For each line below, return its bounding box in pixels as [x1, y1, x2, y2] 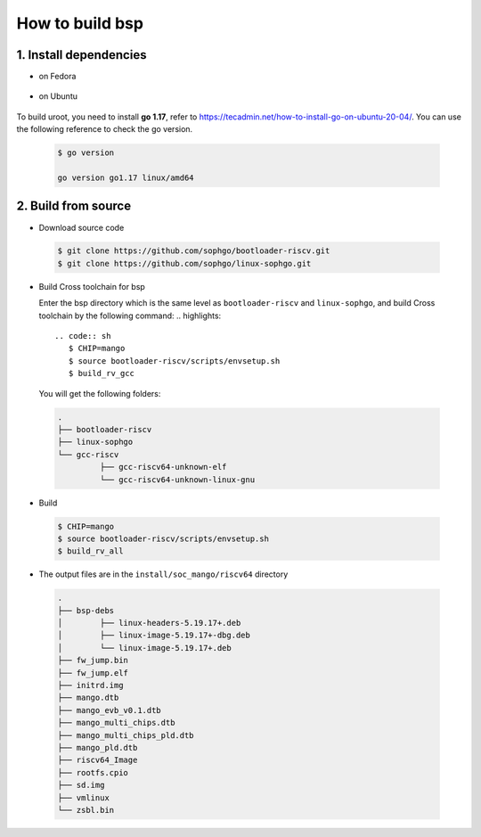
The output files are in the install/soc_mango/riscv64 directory [38, 569, 289, 579]
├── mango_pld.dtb [57, 743, 138, 752]
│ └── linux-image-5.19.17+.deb [57, 643, 232, 652]
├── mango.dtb [57, 693, 119, 703]
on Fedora [38, 71, 77, 82]
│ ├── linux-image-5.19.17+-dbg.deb [57, 630, 251, 641]
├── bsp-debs [57, 605, 115, 615]
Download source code [38, 222, 125, 233]
